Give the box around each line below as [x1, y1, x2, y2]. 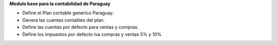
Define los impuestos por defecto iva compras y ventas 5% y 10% [22, 31, 162, 37]
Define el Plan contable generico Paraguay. [22, 10, 114, 16]
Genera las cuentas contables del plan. [22, 17, 105, 23]
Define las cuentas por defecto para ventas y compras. [22, 24, 139, 30]
